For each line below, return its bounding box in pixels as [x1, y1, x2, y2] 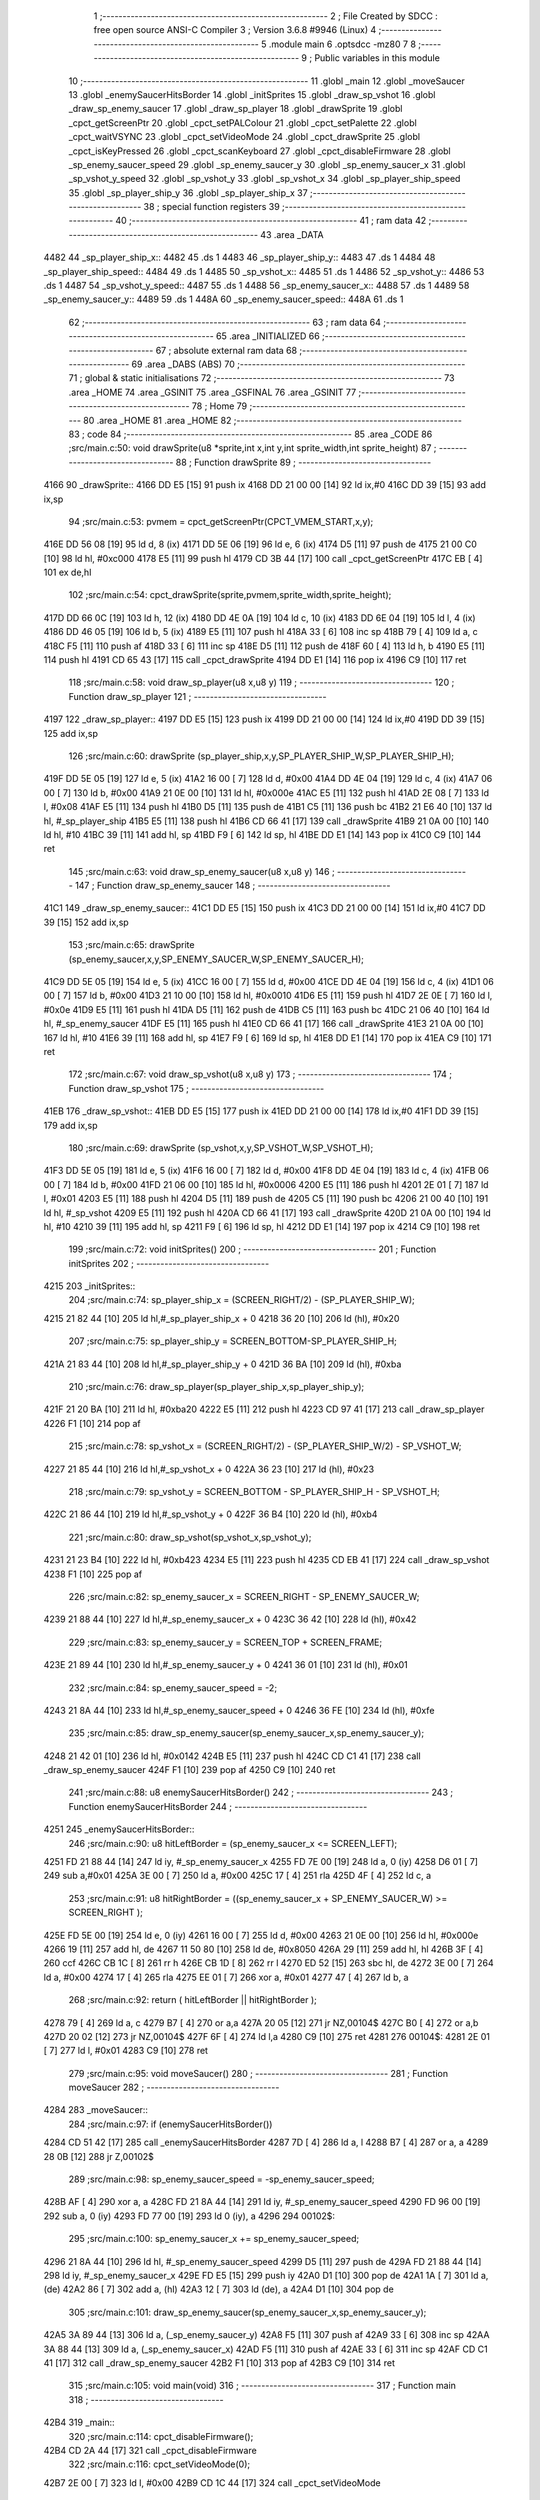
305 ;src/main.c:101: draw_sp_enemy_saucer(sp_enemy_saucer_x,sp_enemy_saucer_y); [68, 2306, 427, 2318]
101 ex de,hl [43, 566, 92, 579]
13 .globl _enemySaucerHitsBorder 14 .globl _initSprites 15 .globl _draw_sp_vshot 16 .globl [68, 88, 436, 100]
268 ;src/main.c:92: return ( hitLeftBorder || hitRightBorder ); [68, 1994, 317, 2006]
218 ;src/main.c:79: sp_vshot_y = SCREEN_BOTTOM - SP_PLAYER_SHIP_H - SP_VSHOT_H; [68, 1485, 440, 1497]
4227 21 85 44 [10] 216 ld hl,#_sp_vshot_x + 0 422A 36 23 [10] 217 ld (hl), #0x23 [43, 1463, 375, 1475]
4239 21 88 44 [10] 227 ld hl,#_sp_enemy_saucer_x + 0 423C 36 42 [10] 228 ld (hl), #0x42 [43, 1613, 417, 1625]
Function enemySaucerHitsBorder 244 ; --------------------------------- [68, 1800, 368, 1812]
